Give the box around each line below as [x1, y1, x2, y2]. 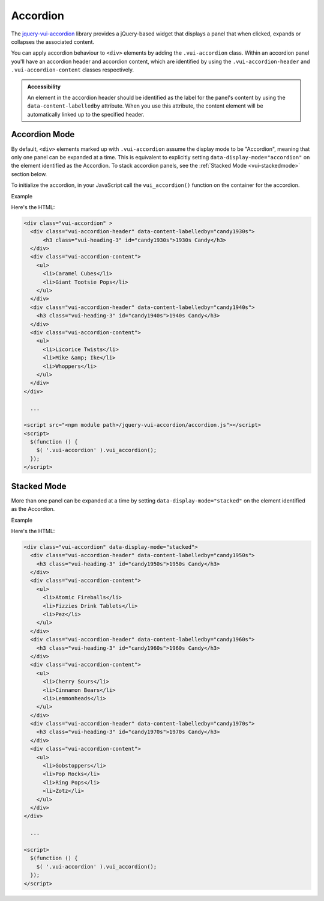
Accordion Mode [11, 129, 75, 139]
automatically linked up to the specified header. [27, 111, 145, 118]
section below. [11, 170, 47, 177]
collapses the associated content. [11, 38, 94, 45]
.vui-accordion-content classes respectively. [11, 66, 134, 73]
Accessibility [27, 83, 61, 90]
